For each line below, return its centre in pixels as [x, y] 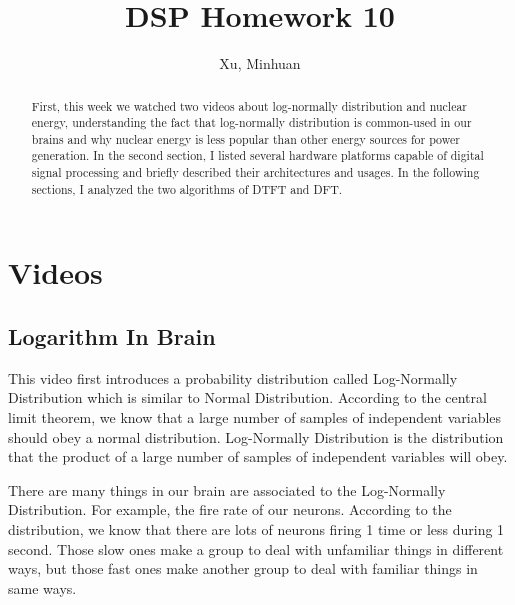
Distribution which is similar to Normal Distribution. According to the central [247, 397]
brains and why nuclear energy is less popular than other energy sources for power [245, 138]
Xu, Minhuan [260, 63]
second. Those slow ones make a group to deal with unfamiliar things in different [256, 548]
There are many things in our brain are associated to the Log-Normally [227, 489]
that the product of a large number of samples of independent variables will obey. [258, 456]
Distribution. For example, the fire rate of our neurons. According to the [230, 509]
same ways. [42, 587]
